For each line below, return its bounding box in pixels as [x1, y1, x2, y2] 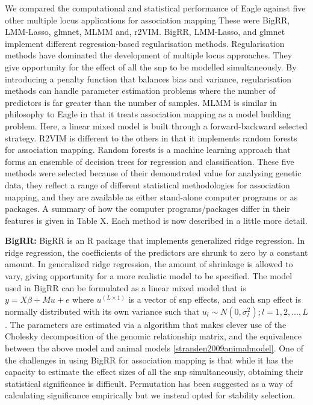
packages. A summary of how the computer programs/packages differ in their [5, 202, 290, 215]
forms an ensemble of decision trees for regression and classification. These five [5, 155, 294, 167]
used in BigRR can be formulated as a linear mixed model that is [5, 281, 246, 294]
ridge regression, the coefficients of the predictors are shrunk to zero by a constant [5, 246, 308, 258]
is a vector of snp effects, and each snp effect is [128, 293, 302, 306]
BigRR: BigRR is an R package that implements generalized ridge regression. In [5, 234, 305, 247]
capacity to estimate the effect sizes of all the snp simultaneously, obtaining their [5, 365, 303, 378]
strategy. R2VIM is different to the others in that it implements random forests [5, 131, 297, 144]
